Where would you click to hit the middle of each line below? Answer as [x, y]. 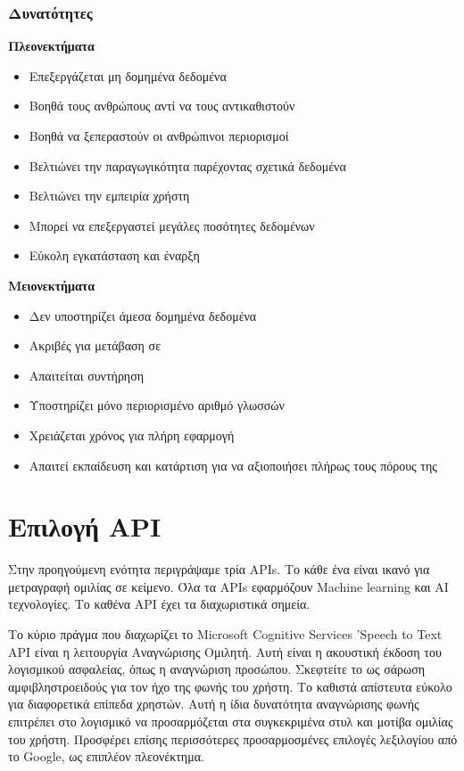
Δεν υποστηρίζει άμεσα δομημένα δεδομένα [143, 315]
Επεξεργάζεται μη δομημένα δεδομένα [128, 75]
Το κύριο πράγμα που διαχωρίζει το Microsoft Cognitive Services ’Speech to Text [225, 634]
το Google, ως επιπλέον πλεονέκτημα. [106, 756]
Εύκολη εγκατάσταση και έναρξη [114, 255]
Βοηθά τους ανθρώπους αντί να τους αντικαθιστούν [162, 106]
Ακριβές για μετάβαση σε [95, 345]
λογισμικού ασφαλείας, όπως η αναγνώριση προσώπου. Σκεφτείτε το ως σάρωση [217, 669]
